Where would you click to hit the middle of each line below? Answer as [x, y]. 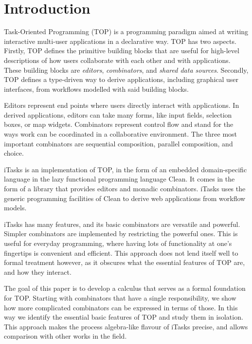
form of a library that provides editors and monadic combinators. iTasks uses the [125, 189]
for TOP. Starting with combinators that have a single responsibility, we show [120, 297]
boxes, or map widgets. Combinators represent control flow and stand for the [119, 124]
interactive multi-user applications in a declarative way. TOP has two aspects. [120, 41]
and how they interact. [38, 272]
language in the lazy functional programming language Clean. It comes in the [119, 179]
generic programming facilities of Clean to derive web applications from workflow [125, 198]
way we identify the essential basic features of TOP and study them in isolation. [124, 317]
